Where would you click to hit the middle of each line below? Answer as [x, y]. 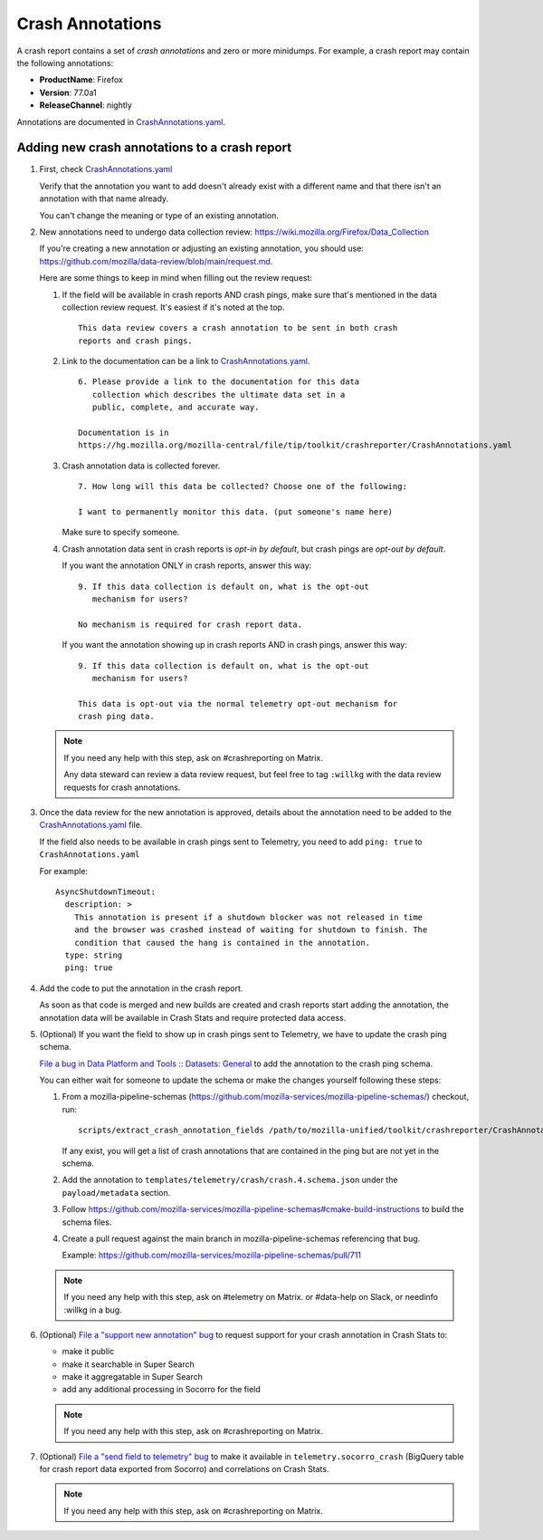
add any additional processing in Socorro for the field [162, 1390]
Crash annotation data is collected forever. [141, 466]
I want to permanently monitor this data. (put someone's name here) [236, 512]
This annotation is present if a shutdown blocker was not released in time [248, 917]
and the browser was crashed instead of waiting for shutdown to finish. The [251, 930]
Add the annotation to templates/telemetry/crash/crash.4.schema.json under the [230, 1180]
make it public [88, 1352]
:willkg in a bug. [93, 1310]
